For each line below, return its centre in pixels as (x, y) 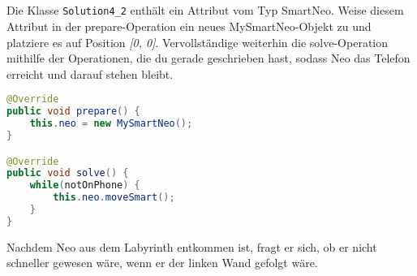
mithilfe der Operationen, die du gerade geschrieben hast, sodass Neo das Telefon (208, 58)
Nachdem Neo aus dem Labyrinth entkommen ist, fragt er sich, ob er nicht (192, 246)
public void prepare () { (73, 112)
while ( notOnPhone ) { (85, 185)
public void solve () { (68, 173)
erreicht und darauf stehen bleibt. (90, 73)
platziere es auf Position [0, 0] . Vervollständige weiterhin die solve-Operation (198, 42)
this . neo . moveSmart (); (114, 198)
